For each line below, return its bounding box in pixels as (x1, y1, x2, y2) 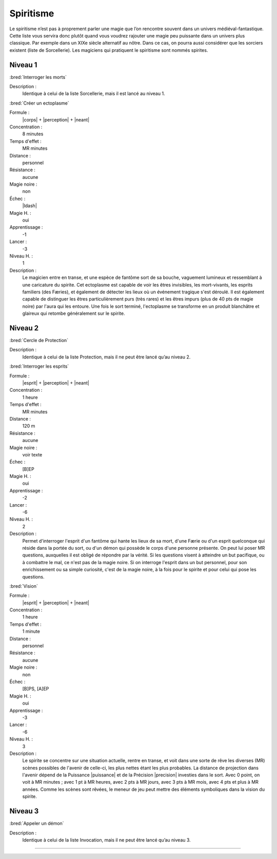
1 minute (22, 628, 41, 634)
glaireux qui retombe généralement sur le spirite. (22, 310, 125, 316)
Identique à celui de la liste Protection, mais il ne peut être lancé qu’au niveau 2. (22, 354, 191, 360)
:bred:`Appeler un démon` (9, 821, 64, 827)
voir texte (22, 451, 43, 457)
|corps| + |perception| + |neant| (22, 116, 90, 123)
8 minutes (22, 131, 44, 137)
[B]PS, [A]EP (22, 686, 49, 692)
